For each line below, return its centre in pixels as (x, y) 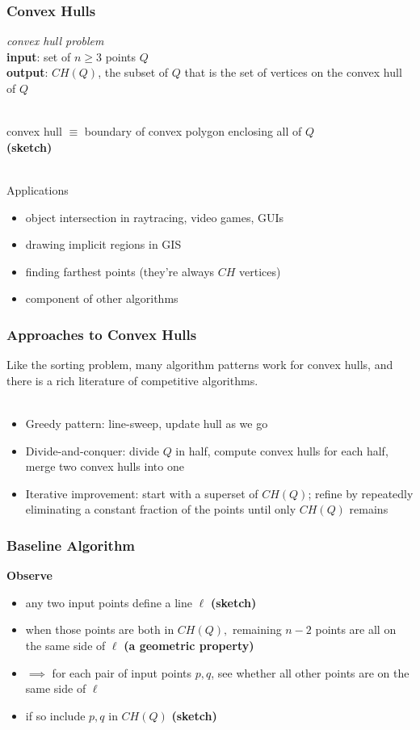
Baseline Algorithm (71, 545)
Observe (29, 575)
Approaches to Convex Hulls (102, 334)
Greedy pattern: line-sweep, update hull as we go (147, 423)
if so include (55, 715)
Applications (38, 189)
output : (27, 72)
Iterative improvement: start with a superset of (142, 493)
